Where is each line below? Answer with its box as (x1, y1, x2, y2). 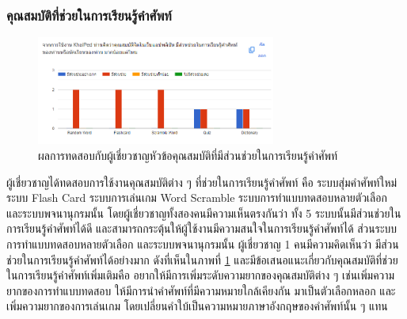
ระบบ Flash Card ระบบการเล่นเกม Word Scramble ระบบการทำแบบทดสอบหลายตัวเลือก (6, 189, 387, 206)
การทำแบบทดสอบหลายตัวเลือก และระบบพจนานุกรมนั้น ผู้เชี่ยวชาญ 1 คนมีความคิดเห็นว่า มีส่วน (6, 235, 399, 252)
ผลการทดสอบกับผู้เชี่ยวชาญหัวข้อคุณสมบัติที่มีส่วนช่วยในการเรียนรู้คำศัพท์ (38, 147, 338, 163)
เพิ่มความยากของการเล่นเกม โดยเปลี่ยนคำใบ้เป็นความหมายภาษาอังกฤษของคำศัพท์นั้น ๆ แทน (6, 298, 388, 314)
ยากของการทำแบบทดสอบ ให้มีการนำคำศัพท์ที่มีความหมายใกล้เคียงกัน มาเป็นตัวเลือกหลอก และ (6, 282, 396, 298)
